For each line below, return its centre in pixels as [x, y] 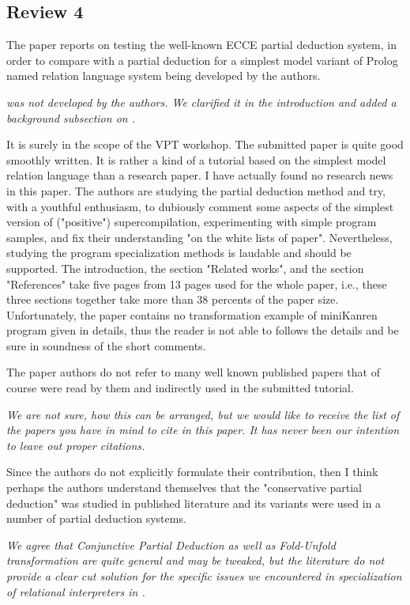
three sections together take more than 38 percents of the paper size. [173, 299]
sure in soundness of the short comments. [106, 345]
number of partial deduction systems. [96, 518]
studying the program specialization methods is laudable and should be [179, 253]
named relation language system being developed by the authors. [164, 76]
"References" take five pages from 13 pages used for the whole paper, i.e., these [197, 284]
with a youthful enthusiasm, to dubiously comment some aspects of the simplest [200, 206]
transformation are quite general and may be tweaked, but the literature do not [196, 560]
